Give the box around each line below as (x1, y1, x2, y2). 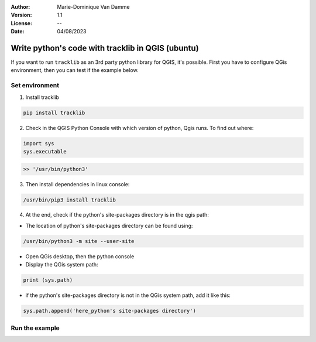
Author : (11, 4, 30, 10)
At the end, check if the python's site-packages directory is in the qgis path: (25, 211, 209, 218)
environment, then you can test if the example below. (11, 67, 139, 74)
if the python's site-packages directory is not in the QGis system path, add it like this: (25, 292, 231, 299)
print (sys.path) (23, 277, 73, 283)
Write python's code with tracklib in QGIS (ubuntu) (11, 43, 199, 53)
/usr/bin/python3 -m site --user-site (23, 238, 135, 244)
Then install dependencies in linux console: (25, 180, 130, 187)
